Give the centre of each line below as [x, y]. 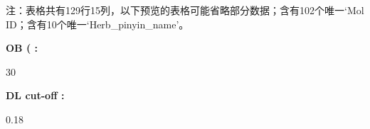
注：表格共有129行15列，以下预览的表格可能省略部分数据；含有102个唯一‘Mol [185, 10]
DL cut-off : [35, 95]
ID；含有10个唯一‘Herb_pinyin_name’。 [97, 24]
